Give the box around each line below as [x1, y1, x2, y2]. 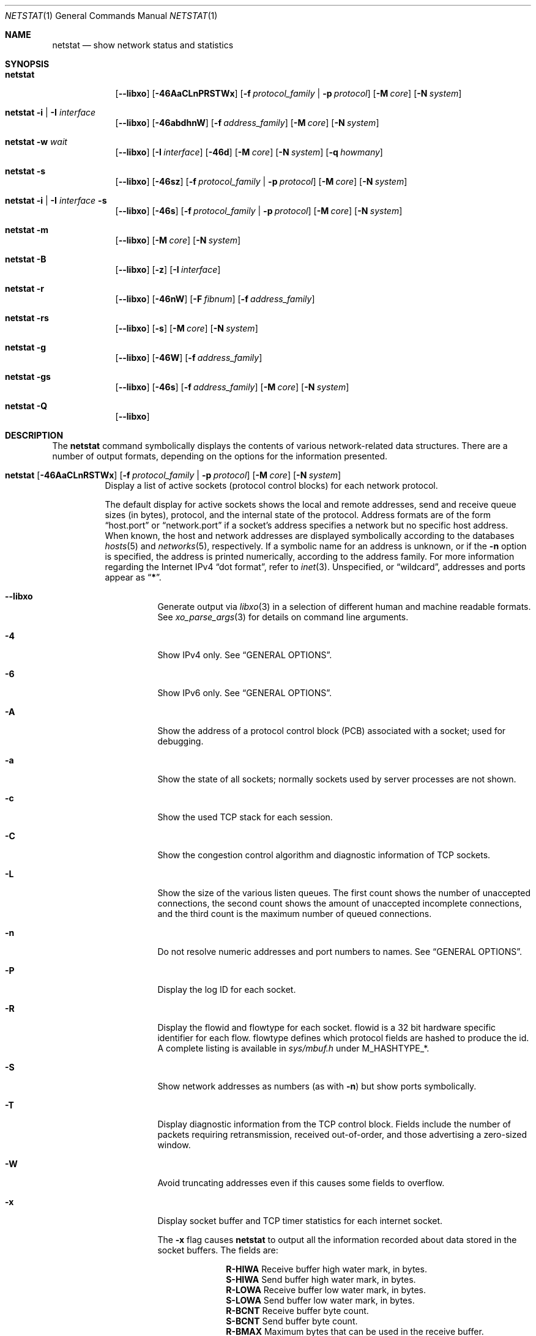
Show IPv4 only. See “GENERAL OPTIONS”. [157, 650, 332, 660]
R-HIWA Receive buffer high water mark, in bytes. [226, 1264, 427, 1274]
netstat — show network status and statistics [52, 40, 234, 50]
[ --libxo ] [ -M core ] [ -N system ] [115, 235, 241, 245]
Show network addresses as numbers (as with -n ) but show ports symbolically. [157, 1081, 477, 1091]
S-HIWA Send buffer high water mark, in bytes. [226, 1274, 416, 1285]
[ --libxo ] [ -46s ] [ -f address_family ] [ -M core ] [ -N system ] [115, 382, 349, 392]
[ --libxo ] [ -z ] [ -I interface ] [115, 264, 221, 275]
